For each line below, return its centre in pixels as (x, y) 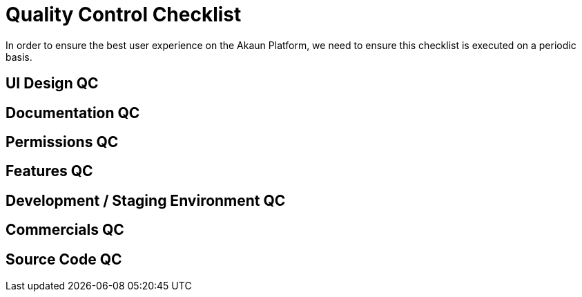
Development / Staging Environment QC (146, 200)
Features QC (49, 171)
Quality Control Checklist (124, 15)
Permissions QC (62, 142)
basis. (19, 57)
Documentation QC (73, 113)
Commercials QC (65, 230)
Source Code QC (64, 259)
